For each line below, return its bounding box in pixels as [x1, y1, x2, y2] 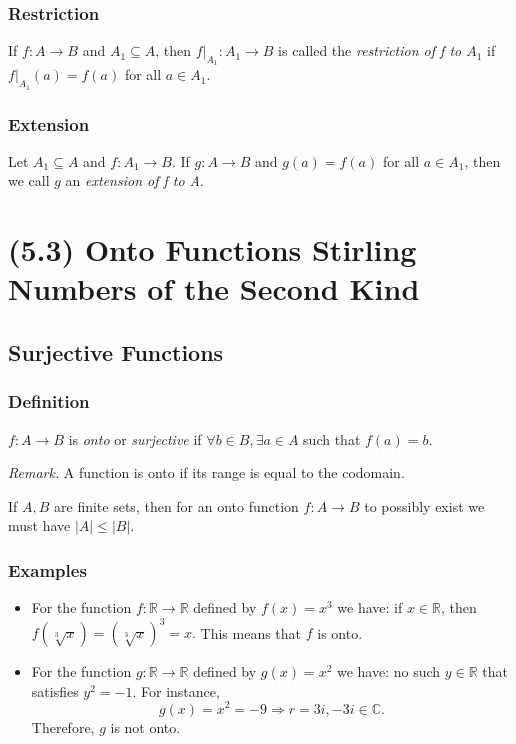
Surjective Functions [8, 336, 224, 367]
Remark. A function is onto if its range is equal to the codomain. [8, 462, 405, 483]
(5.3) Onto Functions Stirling [8, 229, 417, 270]
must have [8, 515, 71, 536]
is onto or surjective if [68, 428, 202, 449]
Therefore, [31, 716, 95, 737]
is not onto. [110, 716, 181, 737]
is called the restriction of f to [278, 40, 462, 61]
